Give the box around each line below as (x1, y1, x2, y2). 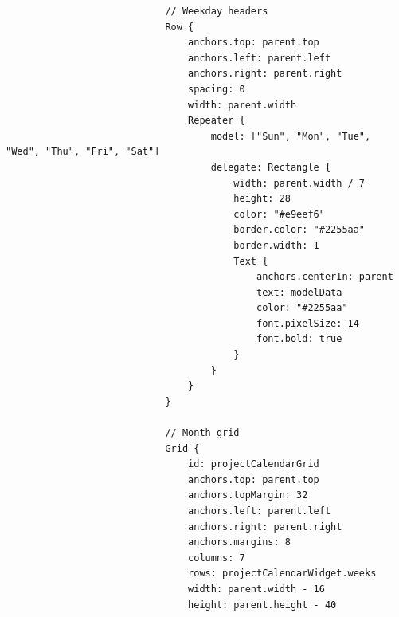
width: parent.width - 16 (188, 583, 325, 595)
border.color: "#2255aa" (233, 224, 366, 236)
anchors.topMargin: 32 (188, 489, 308, 501)
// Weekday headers (165, 6, 268, 17)
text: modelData (256, 286, 342, 298)
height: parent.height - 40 (188, 599, 337, 611)
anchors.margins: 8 (188, 536, 291, 548)
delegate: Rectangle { (210, 161, 331, 173)
